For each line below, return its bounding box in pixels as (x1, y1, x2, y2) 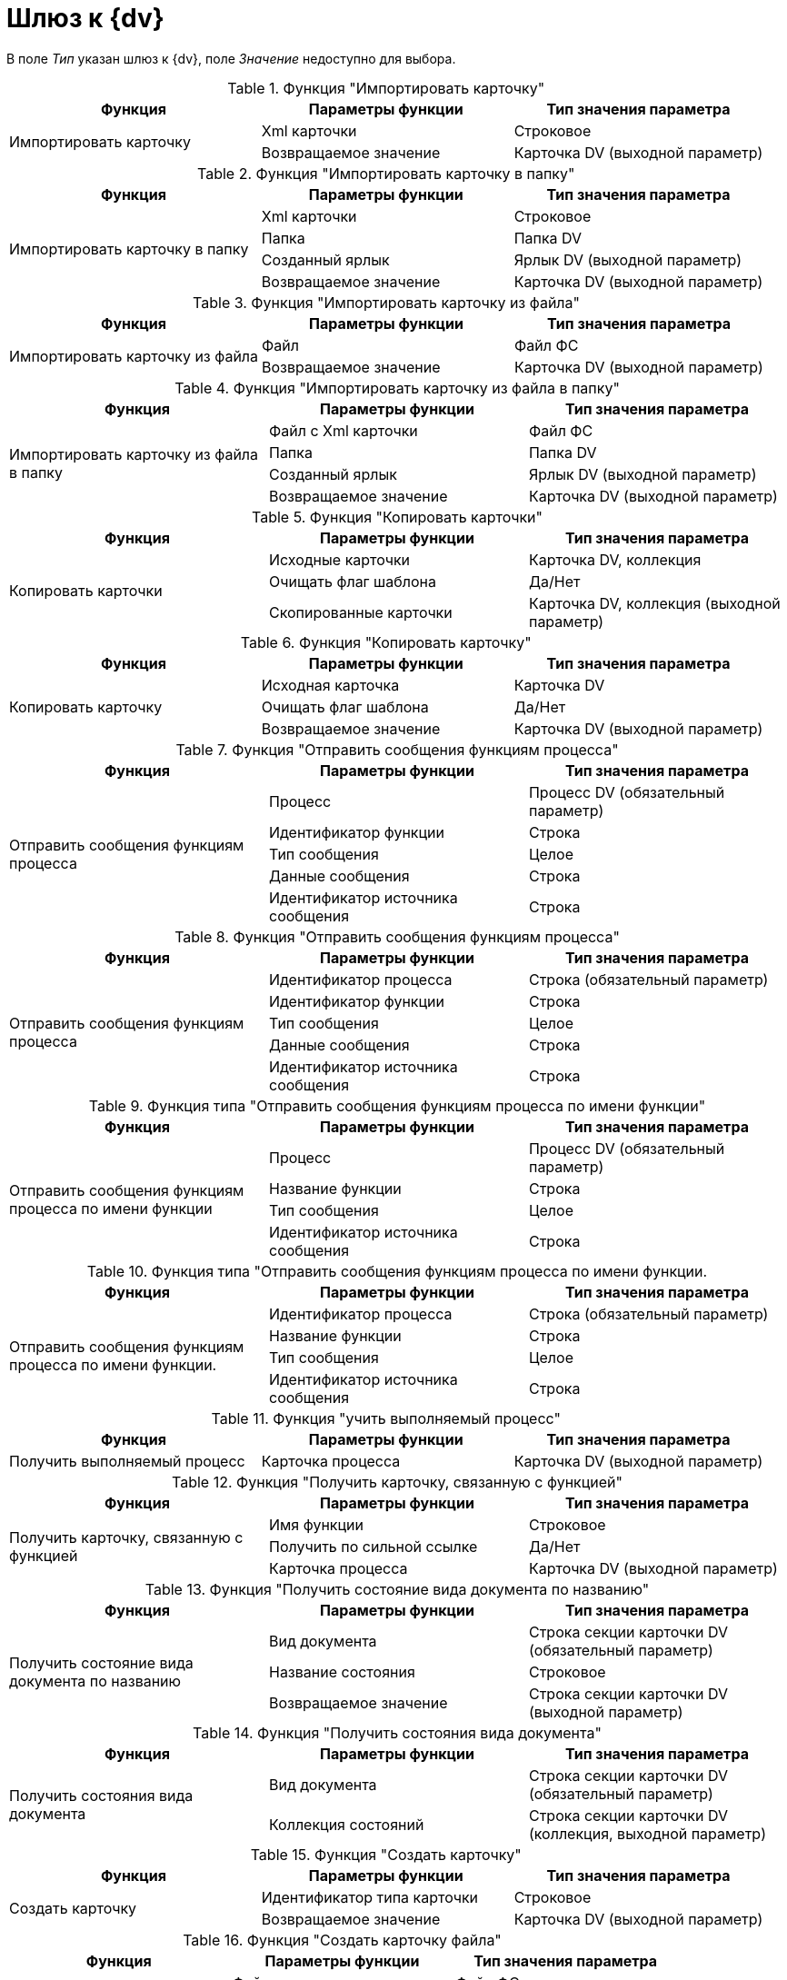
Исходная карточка (261, 675, 400, 694)
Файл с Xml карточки (268, 421, 418, 440)
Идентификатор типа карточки (261, 1887, 479, 1906)
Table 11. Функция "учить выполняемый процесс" (211, 1408, 561, 1428)
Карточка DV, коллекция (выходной (528, 593, 781, 612)
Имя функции (268, 1515, 364, 1534)
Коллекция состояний (268, 1815, 424, 1834)
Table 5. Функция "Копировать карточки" (251, 507, 543, 526)
